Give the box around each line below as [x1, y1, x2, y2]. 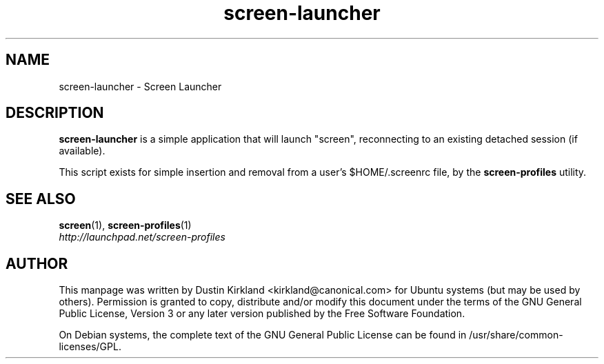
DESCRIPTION [6, 104, 104, 122]
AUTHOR [6, 254, 68, 272]
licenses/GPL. [59, 341, 121, 353]
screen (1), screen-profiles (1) [59, 219, 192, 232]
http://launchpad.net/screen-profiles [59, 231, 225, 243]
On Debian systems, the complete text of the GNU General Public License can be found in [59, 329, 467, 341]
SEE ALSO [6, 190, 76, 208]
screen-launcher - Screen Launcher [59, 80, 222, 92]
